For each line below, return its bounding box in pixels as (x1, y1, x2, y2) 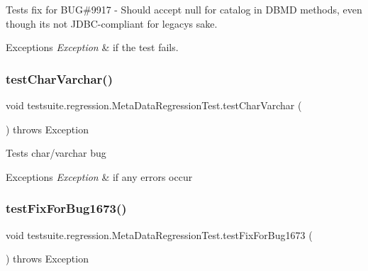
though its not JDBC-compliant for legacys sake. (6, 16, 218, 31)
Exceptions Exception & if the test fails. (6, 40, 179, 55)
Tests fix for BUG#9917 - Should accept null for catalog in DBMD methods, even (6, 2, 362, 16)
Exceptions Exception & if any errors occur (6, 169, 193, 184)
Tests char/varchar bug (6, 145, 106, 160)
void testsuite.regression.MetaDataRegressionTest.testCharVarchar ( (6, 98, 302, 112)
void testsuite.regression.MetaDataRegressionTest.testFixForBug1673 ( (6, 227, 313, 242)
